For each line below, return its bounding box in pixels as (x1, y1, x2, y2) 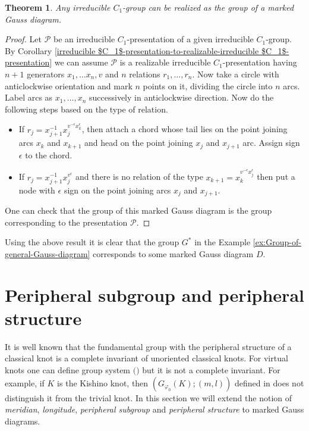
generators (27, 67, 65, 80)
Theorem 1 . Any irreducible (5, 1, 111, 13)
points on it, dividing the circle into (143, 79, 273, 92)
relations (129, 67, 160, 80)
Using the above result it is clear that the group (5, 236, 179, 248)
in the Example (194, 236, 251, 248)
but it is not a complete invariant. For (142, 364, 280, 376)
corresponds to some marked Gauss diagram (93, 247, 254, 260)
